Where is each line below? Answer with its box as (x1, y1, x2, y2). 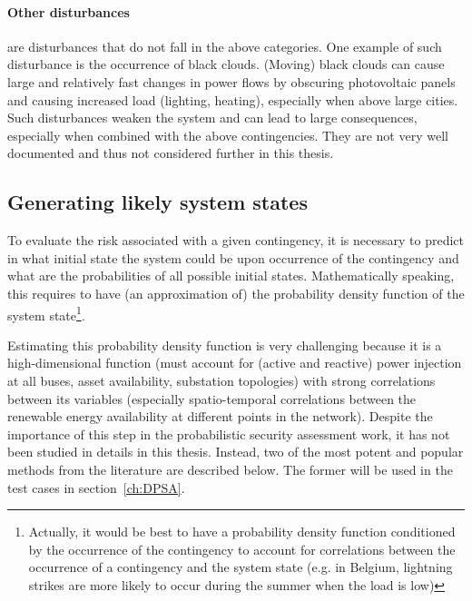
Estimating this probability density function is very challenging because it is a (7, 335, 442, 354)
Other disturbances (7, 2, 130, 21)
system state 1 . (7, 302, 85, 324)
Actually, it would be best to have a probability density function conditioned (28, 522, 456, 541)
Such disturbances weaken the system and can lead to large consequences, (7, 108, 418, 127)
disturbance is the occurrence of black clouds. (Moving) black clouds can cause (7, 54, 445, 74)
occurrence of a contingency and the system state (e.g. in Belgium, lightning (28, 557, 453, 576)
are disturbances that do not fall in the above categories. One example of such (7, 36, 442, 55)
